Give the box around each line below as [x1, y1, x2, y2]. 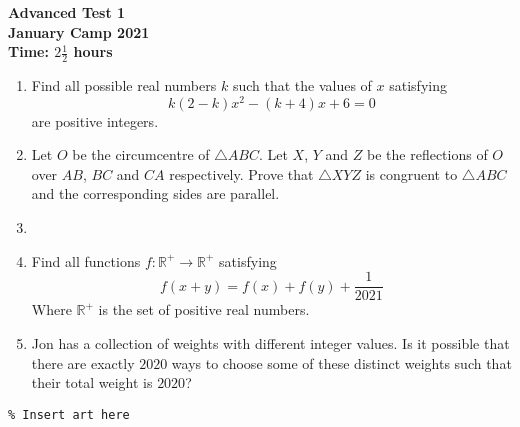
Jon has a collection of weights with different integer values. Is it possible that [31, 332, 510, 353]
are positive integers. [31, 110, 159, 131]
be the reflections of [367, 144, 488, 165]
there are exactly [31, 352, 135, 373]
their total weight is [31, 372, 153, 393]
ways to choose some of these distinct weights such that [171, 352, 512, 373]
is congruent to [365, 163, 458, 184]
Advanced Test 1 [8, 2, 126, 22]
